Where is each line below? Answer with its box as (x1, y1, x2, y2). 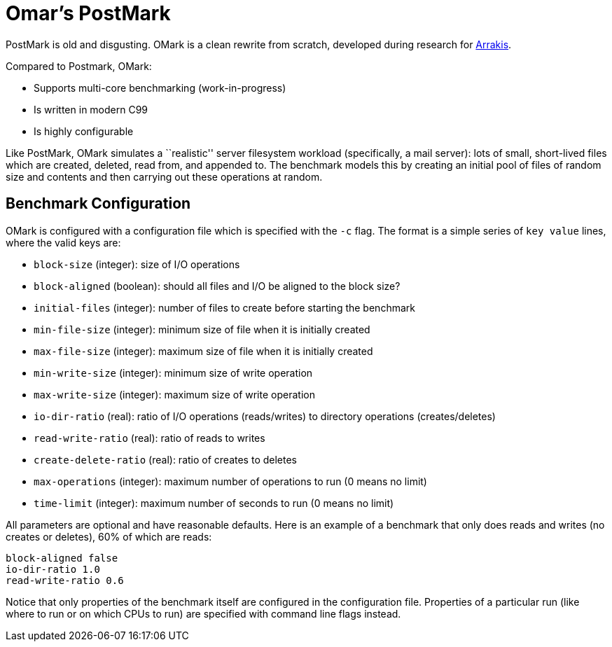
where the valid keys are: (6, 236, 121, 249)
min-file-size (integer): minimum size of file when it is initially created (34, 323, 370, 335)
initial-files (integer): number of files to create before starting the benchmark (34, 301, 415, 314)
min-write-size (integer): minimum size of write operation (34, 366, 313, 379)
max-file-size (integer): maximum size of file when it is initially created (34, 345, 373, 357)
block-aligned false (6, 552, 118, 564)
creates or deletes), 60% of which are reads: (6, 530, 212, 543)
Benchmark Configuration (6, 195, 191, 213)
